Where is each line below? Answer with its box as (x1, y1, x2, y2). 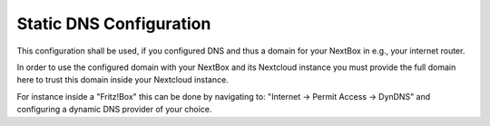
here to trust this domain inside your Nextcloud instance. (16, 74, 229, 85)
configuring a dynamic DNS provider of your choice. (16, 104, 212, 115)
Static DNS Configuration (16, 14, 211, 34)
